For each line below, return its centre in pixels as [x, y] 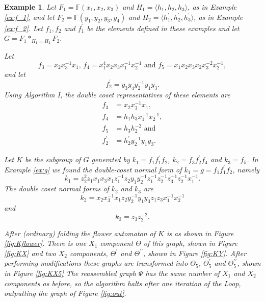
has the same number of [182, 273]
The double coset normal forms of [57, 188]
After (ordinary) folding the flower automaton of [80, 233]
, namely [246, 169]
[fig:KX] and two [30, 253]
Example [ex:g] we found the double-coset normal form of [93, 169]
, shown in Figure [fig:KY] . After [195, 253]
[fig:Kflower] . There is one [45, 243]
